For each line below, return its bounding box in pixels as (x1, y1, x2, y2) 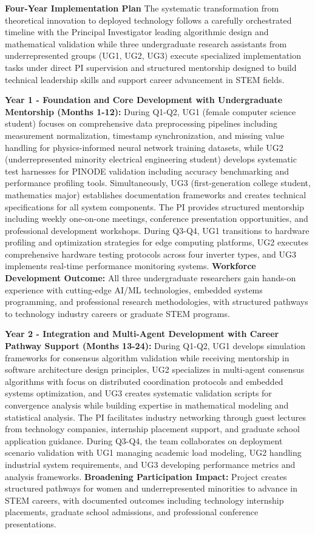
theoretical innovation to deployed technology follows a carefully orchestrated (5, 13, 292, 26)
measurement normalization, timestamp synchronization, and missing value (5, 128, 285, 141)
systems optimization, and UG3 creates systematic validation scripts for (5, 387, 272, 399)
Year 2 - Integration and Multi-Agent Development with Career (5, 327, 279, 340)
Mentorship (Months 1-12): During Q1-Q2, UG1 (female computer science (5, 105, 296, 118)
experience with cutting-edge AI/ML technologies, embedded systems (5, 283, 263, 296)
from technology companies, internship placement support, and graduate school (5, 422, 300, 435)
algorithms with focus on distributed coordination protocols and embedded (5, 375, 283, 387)
